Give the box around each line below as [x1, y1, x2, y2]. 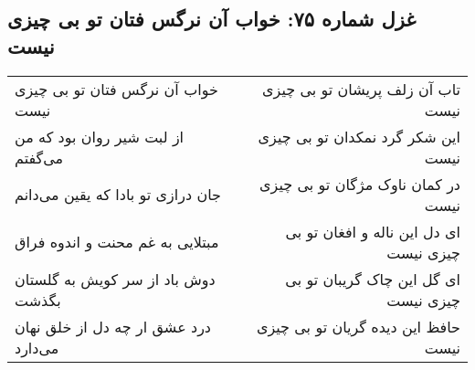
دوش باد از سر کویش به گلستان [15, 268, 216, 290]
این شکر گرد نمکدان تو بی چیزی [258, 125, 460, 147]
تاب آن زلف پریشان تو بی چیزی [262, 78, 460, 100]
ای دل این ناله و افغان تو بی [285, 220, 460, 242]
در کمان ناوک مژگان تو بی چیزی [259, 173, 460, 195]
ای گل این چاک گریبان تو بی [285, 268, 460, 290]
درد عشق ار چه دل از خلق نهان [15, 315, 211, 337]
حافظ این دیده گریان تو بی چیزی [256, 315, 460, 337]
